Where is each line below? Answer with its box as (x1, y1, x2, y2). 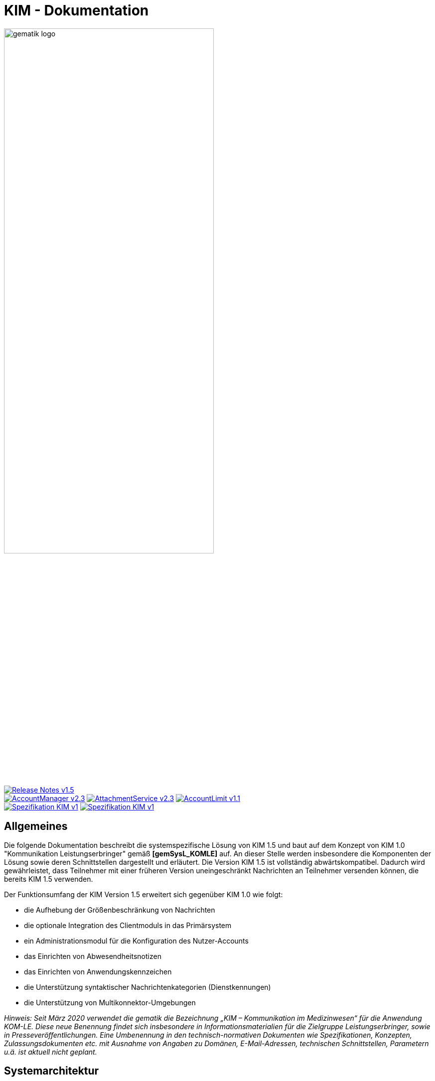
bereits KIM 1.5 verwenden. (4, 874, 93, 883)
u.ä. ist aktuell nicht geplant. (4, 1047, 97, 1056)
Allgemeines (4, 819, 68, 832)
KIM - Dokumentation (4, 2, 149, 19)
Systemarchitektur (4, 1065, 99, 1078)
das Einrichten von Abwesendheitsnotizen (24, 951, 161, 960)
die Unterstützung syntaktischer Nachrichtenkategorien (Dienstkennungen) (24, 982, 271, 991)
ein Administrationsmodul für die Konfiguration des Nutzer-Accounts (24, 936, 249, 945)
